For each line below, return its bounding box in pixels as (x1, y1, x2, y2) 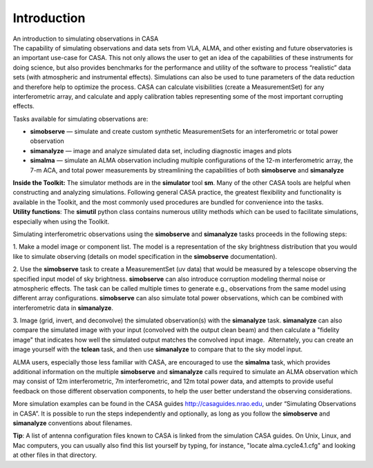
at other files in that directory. (12, 451, 97, 459)
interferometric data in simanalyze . (12, 304, 114, 312)
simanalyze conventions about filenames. (12, 419, 133, 427)
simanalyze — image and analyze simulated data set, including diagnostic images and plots (30, 146, 292, 155)
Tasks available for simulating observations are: (12, 115, 149, 123)
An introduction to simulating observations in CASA (12, 35, 159, 43)
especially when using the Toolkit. (12, 217, 110, 226)
